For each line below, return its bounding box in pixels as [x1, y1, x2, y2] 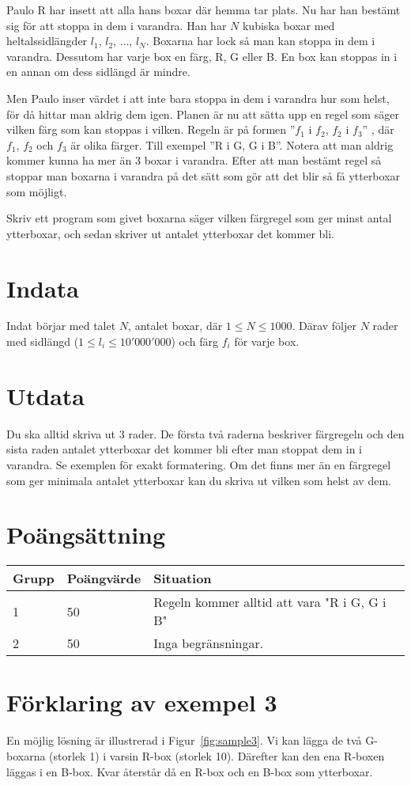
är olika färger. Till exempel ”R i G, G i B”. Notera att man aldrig [70, 136, 394, 153]
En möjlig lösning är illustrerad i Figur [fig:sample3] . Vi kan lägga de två [6, 732, 362, 749]
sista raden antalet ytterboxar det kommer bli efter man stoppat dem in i [6, 441, 362, 457]
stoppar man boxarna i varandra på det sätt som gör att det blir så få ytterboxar [6, 167, 401, 184]
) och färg [171, 333, 219, 350]
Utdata [6, 379, 85, 411]
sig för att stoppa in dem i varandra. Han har [6, 17, 227, 33]
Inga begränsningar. [153, 634, 264, 653]
